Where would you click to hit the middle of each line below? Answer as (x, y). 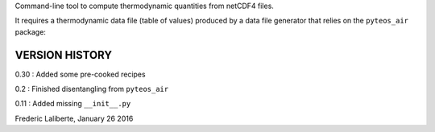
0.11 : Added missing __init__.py (73, 104)
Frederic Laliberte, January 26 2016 (74, 118)
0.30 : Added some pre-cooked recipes (80, 74)
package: (30, 31)
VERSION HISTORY (64, 55)
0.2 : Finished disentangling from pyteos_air (92, 89)
